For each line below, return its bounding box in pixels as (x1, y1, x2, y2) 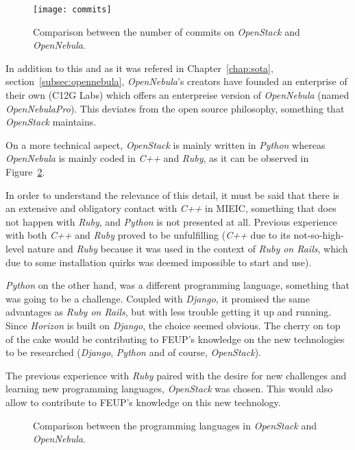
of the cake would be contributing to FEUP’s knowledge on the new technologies (5, 331, 345, 346)
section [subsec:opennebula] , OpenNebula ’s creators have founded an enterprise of (5, 74, 347, 88)
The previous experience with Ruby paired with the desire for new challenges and (5, 368, 347, 382)
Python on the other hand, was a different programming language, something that (5, 278, 350, 292)
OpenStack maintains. (5, 115, 97, 129)
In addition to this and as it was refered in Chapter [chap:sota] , (5, 60, 273, 75)
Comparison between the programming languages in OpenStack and (33, 418, 317, 432)
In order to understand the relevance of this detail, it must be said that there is (5, 187, 340, 202)
